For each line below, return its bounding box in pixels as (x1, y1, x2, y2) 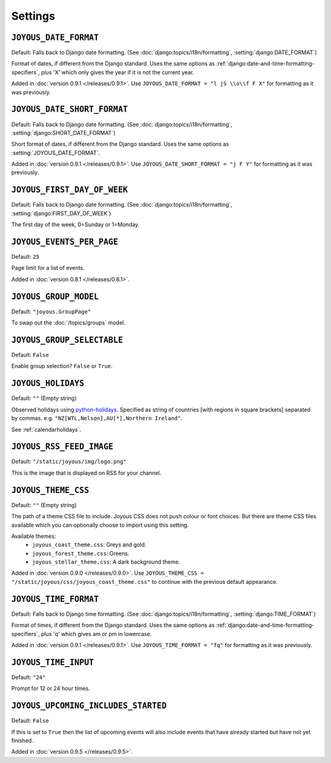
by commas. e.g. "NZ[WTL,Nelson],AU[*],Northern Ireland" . (11, 415, 183, 422)
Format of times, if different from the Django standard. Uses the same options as (11, 621, 215, 629)
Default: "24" (11, 673, 46, 681)
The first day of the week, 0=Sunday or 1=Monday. (11, 221, 140, 228)
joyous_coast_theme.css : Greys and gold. (32, 541, 146, 548)
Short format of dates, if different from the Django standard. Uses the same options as (11, 140, 229, 148)
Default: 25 (11, 253, 40, 261)
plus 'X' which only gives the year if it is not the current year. (40, 68, 194, 76)
